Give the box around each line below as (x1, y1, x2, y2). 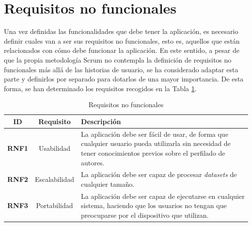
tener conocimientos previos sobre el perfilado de (81, 147, 225, 158)
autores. (81, 157, 105, 167)
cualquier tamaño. (81, 178, 135, 189)
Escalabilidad (34, 174, 75, 184)
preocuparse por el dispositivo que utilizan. (81, 210, 209, 220)
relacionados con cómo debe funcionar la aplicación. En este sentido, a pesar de (4, 45, 239, 55)
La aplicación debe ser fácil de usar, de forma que (81, 129, 228, 139)
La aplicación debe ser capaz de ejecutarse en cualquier (81, 191, 245, 201)
